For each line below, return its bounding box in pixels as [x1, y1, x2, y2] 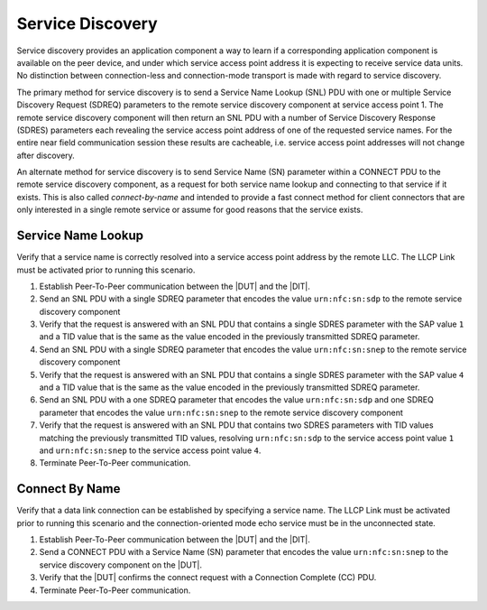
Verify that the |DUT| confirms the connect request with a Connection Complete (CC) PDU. [39, 572, 377, 583]
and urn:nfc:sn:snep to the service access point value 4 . [39, 445, 262, 456]
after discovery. [16, 150, 76, 161]
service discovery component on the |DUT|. [39, 559, 203, 570]
